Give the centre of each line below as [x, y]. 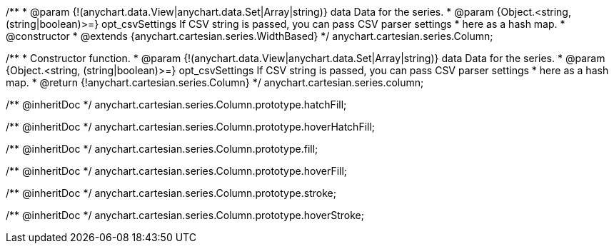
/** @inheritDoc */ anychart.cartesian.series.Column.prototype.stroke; [171, 193]
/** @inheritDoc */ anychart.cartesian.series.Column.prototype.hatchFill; [176, 105]
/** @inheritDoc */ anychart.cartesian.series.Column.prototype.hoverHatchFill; [191, 127]
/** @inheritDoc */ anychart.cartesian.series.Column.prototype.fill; [162, 149]
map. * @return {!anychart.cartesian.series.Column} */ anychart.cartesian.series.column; [215, 82]
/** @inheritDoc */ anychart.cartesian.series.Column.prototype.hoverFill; [177, 171]
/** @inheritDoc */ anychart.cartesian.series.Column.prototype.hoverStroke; [185, 215]
